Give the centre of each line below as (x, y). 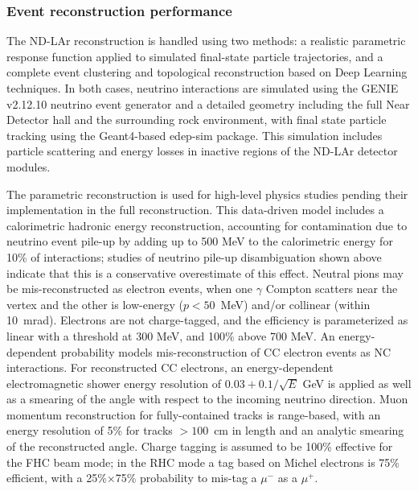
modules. (29, 166)
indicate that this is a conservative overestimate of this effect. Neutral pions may (205, 272)
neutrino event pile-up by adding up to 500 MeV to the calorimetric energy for (200, 241)
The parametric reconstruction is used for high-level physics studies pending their (207, 194)
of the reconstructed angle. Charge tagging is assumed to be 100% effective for (200, 446)
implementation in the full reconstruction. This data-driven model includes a (195, 210)
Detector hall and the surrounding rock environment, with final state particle (197, 120)
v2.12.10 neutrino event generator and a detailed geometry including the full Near (208, 103)
